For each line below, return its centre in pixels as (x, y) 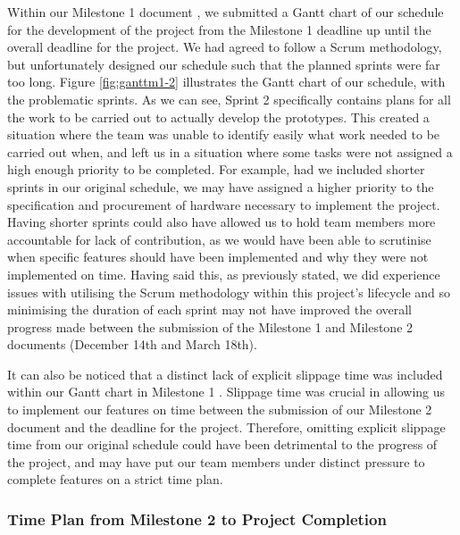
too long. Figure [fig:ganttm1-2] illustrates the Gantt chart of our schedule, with (226, 82)
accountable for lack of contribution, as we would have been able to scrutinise (219, 239)
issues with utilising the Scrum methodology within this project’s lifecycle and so (229, 292)
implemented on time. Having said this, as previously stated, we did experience (224, 274)
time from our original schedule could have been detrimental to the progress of (222, 444)
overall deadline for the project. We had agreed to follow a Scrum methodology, (225, 47)
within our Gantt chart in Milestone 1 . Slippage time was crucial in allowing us (226, 392)
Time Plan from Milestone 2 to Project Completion (197, 518)
